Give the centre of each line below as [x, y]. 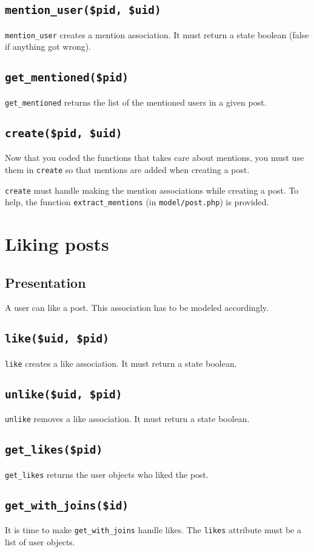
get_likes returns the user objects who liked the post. [107, 474]
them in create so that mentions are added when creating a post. [127, 169]
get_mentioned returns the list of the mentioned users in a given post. [136, 102]
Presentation [45, 282]
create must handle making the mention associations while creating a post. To [152, 190]
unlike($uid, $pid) [64, 394]
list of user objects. [40, 541]
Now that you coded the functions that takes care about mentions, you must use [155, 158]
